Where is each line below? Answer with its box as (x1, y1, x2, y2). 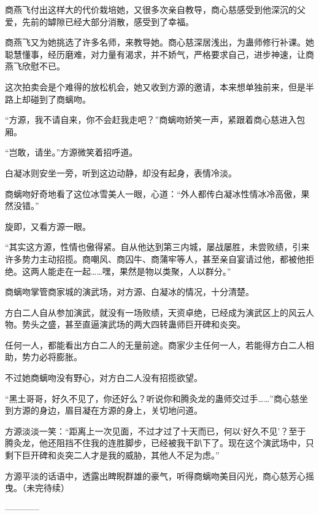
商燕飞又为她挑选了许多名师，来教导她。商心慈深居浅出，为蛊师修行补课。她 (5, 36, 314, 49)
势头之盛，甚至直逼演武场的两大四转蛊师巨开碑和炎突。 (21, 318, 245, 331)
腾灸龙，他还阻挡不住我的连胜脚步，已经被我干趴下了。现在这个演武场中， (5, 436, 306, 449)
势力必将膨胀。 (21, 350, 82, 363)
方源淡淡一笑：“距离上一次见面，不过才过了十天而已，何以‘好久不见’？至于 (5, 424, 306, 437)
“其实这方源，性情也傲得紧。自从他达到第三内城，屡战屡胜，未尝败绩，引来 (5, 240, 310, 253)
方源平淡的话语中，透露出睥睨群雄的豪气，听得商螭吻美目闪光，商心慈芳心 (5, 469, 306, 482)
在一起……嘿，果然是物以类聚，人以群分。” (64, 264, 231, 277)
